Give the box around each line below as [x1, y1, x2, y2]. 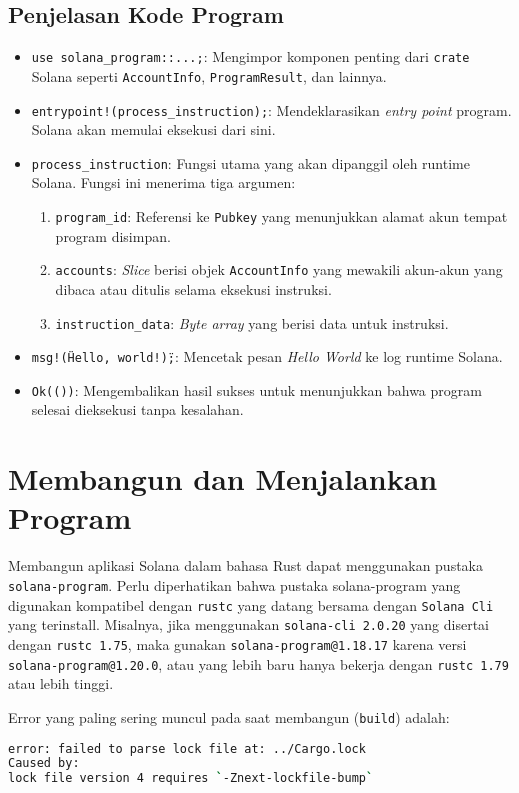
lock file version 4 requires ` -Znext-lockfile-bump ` [8, 771, 374, 786]
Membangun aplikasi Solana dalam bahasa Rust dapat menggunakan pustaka [8, 555, 484, 576]
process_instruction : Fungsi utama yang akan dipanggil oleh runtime [31, 152, 470, 173]
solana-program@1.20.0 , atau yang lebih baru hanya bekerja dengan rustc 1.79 [8, 653, 509, 674]
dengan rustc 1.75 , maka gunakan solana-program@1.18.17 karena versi [8, 633, 467, 654]
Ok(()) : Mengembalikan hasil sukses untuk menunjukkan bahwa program [31, 379, 482, 400]
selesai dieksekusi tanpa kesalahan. [31, 399, 244, 420]
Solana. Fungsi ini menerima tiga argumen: [31, 172, 296, 193]
